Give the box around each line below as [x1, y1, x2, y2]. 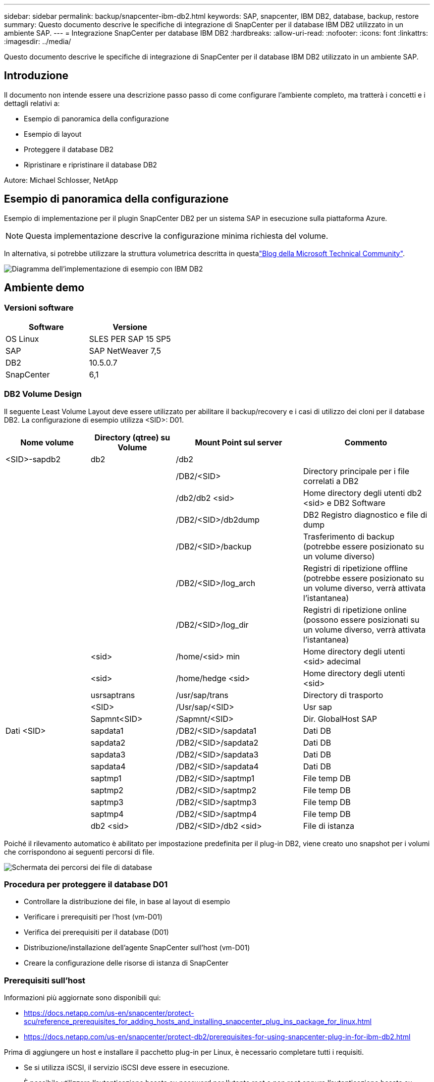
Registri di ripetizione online [303, 604, 407, 615]
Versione [112, 322, 148, 332]
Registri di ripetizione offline [303, 563, 408, 573]
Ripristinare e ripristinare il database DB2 [24, 160, 157, 169]
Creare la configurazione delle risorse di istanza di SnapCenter [24, 959, 228, 968]
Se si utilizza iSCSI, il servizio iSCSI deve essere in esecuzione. [24, 1063, 230, 1072]
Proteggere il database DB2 [24, 145, 113, 154]
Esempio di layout [24, 129, 82, 138]
